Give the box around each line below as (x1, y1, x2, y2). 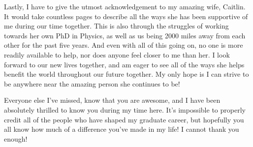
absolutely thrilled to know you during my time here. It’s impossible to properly (4, 104, 246, 115)
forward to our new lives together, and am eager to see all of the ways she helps (4, 59, 245, 69)
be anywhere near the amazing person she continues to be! (4, 78, 180, 88)
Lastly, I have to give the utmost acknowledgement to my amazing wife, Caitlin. (4, 1, 246, 11)
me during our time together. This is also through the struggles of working (4, 21, 229, 31)
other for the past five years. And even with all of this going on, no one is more (4, 40, 243, 50)
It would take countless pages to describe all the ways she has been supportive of (4, 11, 248, 21)
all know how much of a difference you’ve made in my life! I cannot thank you (4, 124, 239, 134)
